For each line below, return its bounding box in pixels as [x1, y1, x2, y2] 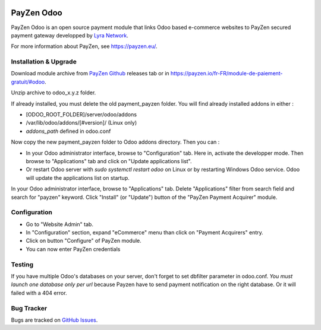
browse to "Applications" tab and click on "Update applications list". [26, 157, 193, 164]
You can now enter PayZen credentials [26, 245, 121, 252]
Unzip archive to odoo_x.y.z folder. [11, 89, 96, 96]
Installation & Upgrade [11, 58, 77, 66]
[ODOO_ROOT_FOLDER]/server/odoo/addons [26, 111, 137, 118]
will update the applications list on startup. [26, 174, 130, 181]
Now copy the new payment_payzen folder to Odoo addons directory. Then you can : [11, 138, 220, 145]
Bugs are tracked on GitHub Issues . [11, 316, 98, 323]
